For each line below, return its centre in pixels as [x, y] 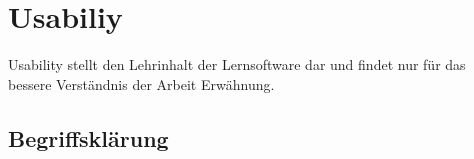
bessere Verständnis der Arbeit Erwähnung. [141, 83]
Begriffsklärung [88, 137]
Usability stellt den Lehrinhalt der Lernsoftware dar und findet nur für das [237, 64]
